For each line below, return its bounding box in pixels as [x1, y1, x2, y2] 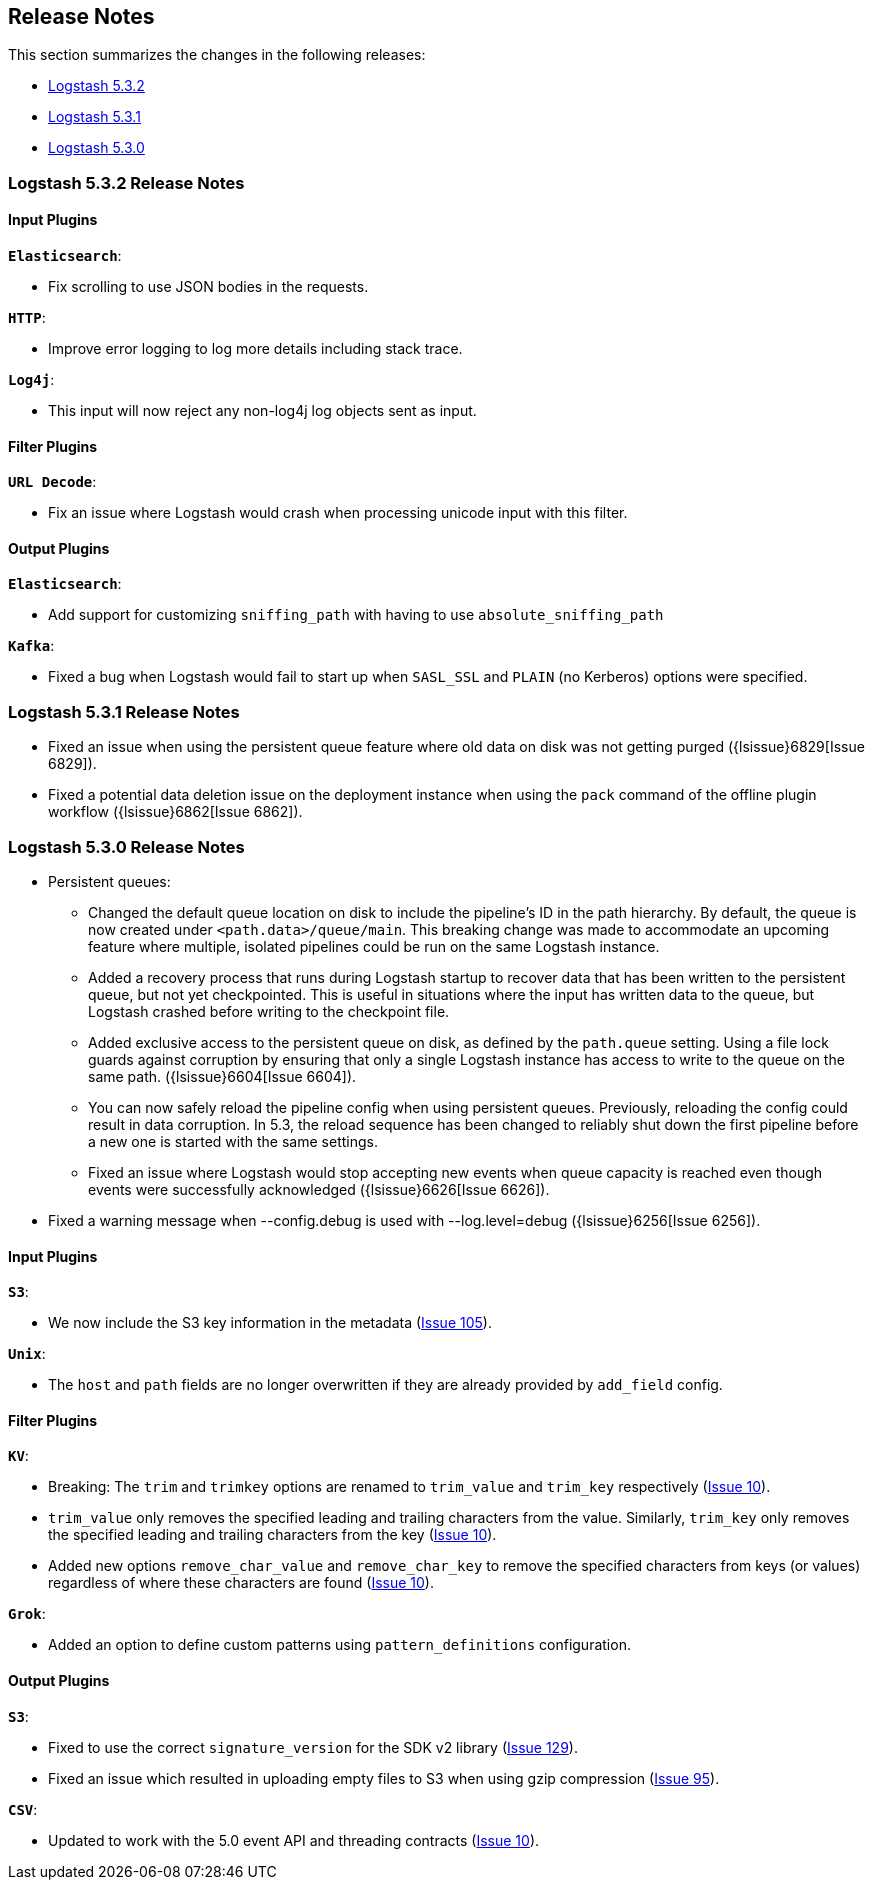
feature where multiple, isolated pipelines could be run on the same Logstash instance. [88, 937, 660, 955]
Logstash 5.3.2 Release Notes [8, 172, 245, 193]
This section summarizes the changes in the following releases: [8, 46, 426, 64]
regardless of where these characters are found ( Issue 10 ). [48, 1574, 434, 1592]
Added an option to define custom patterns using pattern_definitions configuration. [48, 1636, 631, 1654]
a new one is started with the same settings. [88, 1132, 378, 1150]
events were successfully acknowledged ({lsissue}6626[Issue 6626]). [88, 1180, 550, 1198]
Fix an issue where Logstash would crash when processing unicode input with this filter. [48, 504, 628, 522]
